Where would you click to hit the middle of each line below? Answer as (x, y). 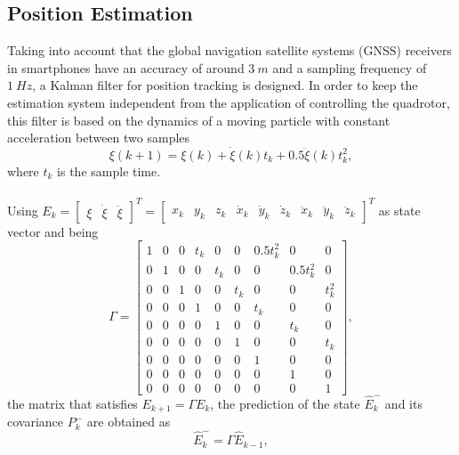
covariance (36, 422)
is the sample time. (109, 171)
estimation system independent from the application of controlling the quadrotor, (229, 102)
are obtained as (129, 422)
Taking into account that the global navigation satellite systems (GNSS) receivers (229, 50)
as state (399, 210)
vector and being (53, 231)
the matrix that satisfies (72, 403)
